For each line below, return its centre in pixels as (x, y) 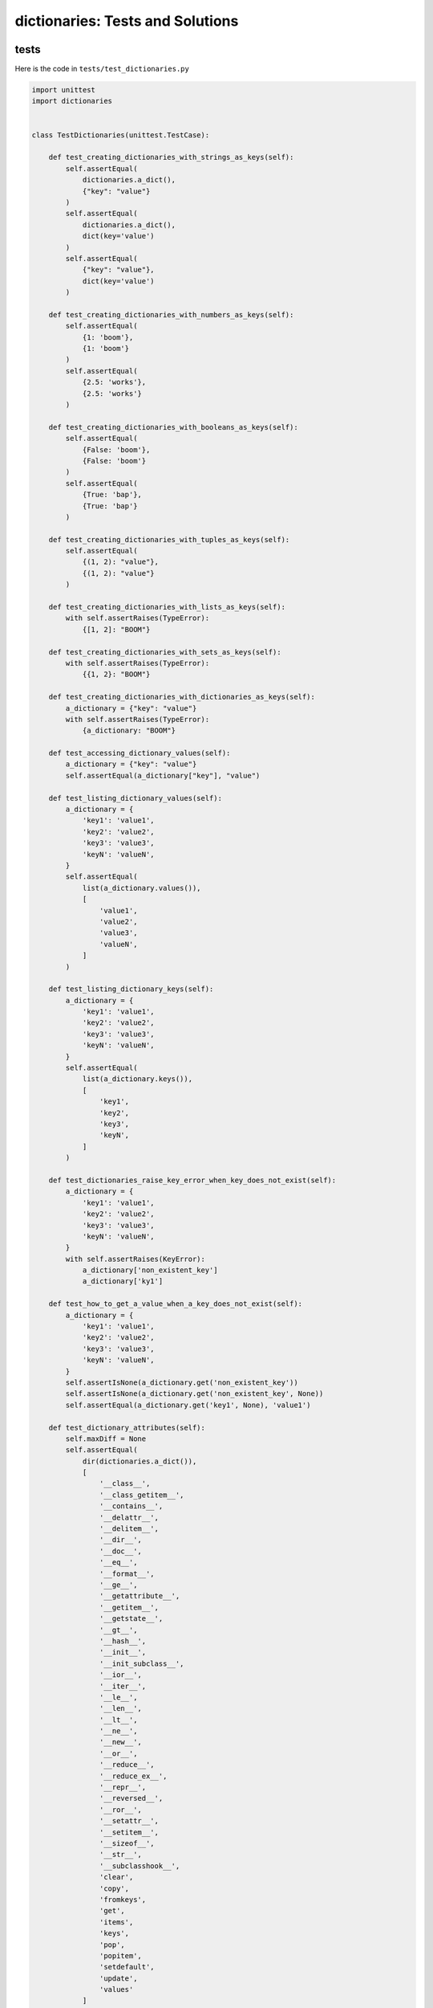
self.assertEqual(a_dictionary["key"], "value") (163, 775)
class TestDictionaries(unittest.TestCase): (121, 135)
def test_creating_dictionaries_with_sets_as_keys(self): (165, 652)
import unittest (64, 90)
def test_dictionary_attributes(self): (127, 1427)
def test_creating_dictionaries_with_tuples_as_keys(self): (169, 539)
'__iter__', (123, 1686)
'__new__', (120, 1742)
